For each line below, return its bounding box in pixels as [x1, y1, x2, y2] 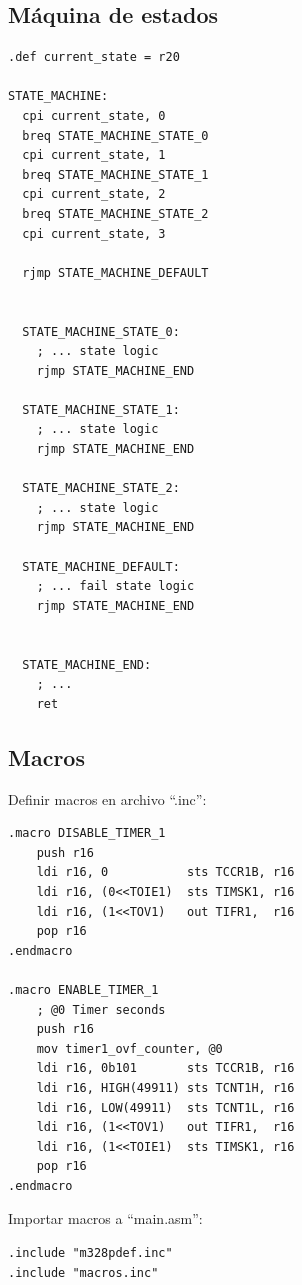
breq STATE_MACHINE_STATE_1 [22, 167, 209, 182]
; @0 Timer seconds [36, 1002, 166, 1017]
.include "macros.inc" [8, 1265, 159, 1280]
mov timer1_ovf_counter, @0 [36, 1041, 223, 1056]
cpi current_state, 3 [22, 226, 166, 241]
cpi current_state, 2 [22, 187, 166, 202]
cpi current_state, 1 [22, 148, 166, 163]
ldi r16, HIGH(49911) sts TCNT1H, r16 [36, 1080, 295, 1095]
